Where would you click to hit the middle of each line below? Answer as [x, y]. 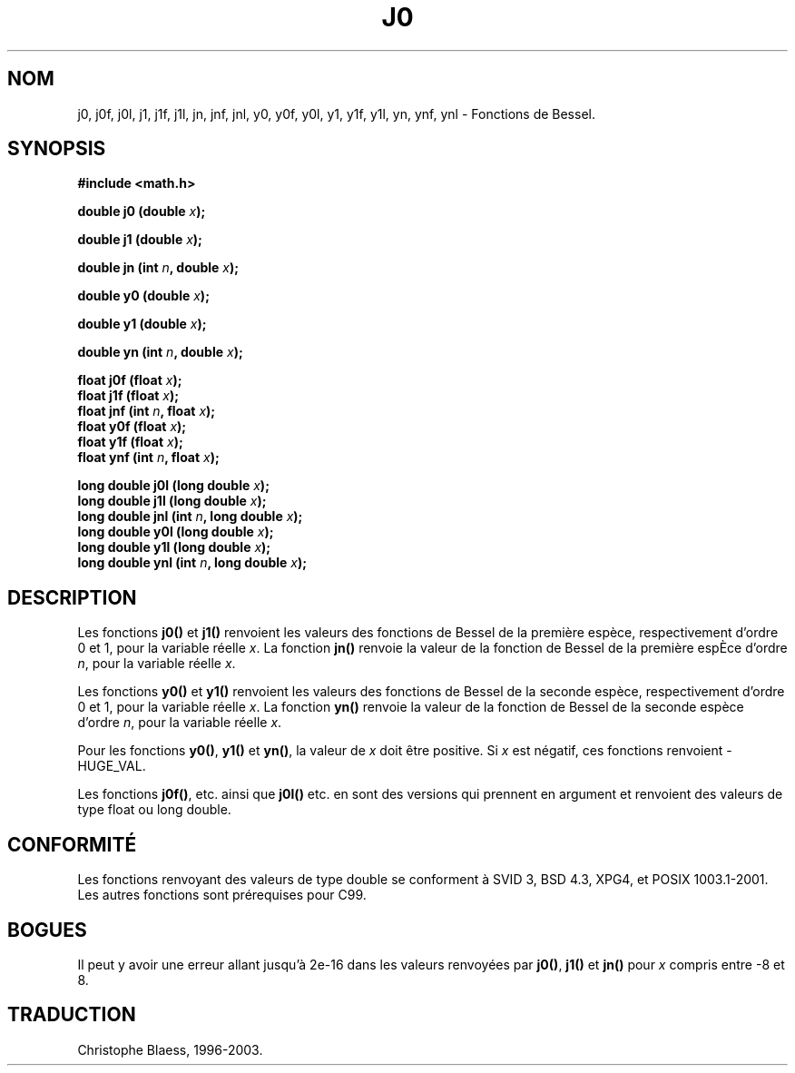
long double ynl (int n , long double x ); [192, 563]
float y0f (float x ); [132, 427]
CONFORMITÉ [72, 844]
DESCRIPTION [72, 597]
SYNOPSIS [57, 149]
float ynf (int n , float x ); [148, 458]
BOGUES [47, 930]
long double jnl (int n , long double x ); [190, 517]
